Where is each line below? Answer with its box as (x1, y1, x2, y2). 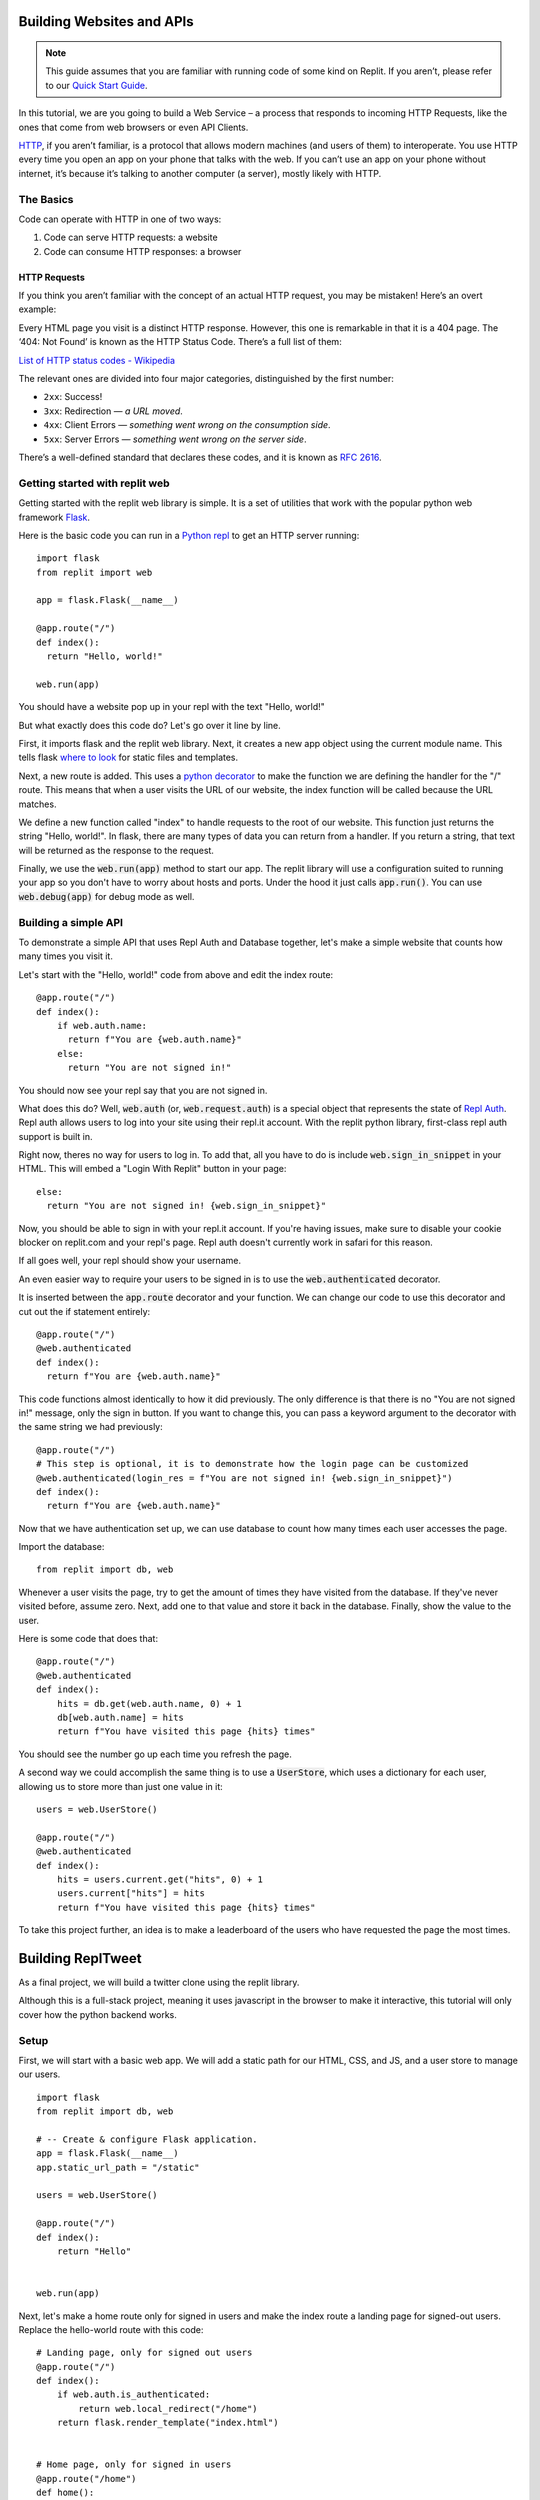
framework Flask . (18, 511, 90, 523)
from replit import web (36, 566, 153, 578)
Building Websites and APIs (18, 13, 194, 30)
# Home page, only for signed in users (36, 2459, 232, 2470)
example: (18, 303, 57, 315)
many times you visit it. (18, 950, 114, 962)
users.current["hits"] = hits (56, 1888, 205, 1899)
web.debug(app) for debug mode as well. (18, 890, 195, 902)
